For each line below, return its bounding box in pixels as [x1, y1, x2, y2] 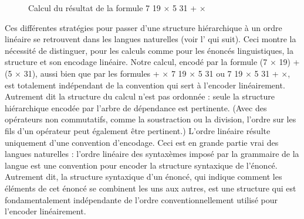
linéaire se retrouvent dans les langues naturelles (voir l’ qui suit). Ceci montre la [5, 33, 296, 45]
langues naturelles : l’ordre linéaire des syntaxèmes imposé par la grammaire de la [5, 148, 299, 160]
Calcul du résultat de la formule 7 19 [28, 2, 161, 13]
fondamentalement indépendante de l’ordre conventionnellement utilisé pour [5, 193, 278, 206]
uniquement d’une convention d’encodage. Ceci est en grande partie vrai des [5, 136, 279, 148]
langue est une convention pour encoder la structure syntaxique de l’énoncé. [5, 159, 278, 171]
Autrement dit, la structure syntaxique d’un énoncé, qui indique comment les [5, 170, 282, 183]
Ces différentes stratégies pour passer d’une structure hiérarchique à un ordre [5, 21, 282, 33]
